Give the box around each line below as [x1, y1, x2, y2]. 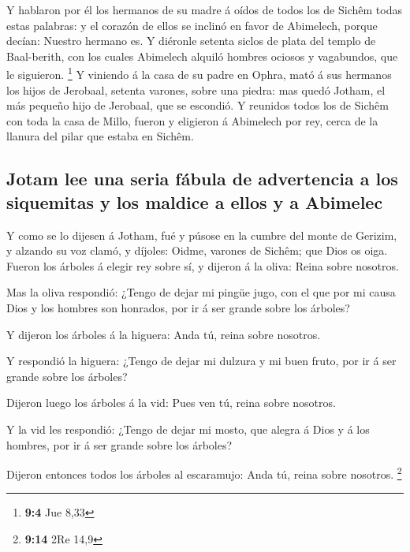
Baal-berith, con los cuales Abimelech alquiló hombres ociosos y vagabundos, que [6, 47, 398, 64]
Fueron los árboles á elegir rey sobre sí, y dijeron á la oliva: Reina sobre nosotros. [6, 257, 399, 274]
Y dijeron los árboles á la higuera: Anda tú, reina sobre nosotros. [6, 326, 321, 342]
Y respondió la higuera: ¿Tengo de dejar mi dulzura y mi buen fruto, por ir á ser [6, 352, 397, 369]
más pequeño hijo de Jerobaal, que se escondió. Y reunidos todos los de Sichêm [6, 97, 389, 114]
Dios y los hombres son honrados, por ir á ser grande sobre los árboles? [6, 299, 350, 315]
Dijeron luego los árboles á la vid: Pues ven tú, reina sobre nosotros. [6, 394, 336, 411]
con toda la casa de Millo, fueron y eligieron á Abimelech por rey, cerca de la [6, 112, 378, 129]
